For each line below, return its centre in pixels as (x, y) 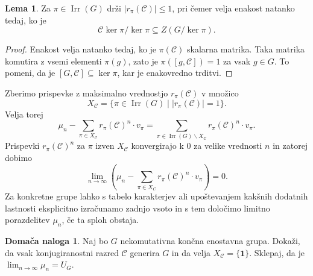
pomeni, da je (30, 73)
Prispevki (22, 146)
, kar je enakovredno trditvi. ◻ (175, 73)
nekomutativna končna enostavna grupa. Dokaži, (210, 241)
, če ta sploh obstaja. (100, 220)
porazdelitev (27, 220)
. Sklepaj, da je (277, 252)
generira (145, 252)
